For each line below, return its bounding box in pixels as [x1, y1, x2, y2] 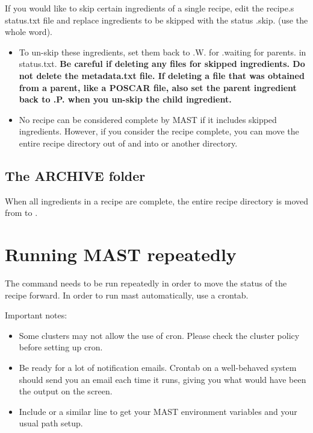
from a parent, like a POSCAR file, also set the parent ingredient [19, 81, 297, 93]
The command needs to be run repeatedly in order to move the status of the [5, 277, 287, 289]
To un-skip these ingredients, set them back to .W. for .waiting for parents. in [19, 45, 306, 58]
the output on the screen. [19, 385, 113, 397]
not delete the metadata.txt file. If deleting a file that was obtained [19, 69, 305, 81]
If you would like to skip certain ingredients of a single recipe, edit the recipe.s [5, 2, 294, 14]
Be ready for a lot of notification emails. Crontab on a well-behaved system [19, 361, 297, 374]
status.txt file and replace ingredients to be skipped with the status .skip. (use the [5, 13, 308, 26]
